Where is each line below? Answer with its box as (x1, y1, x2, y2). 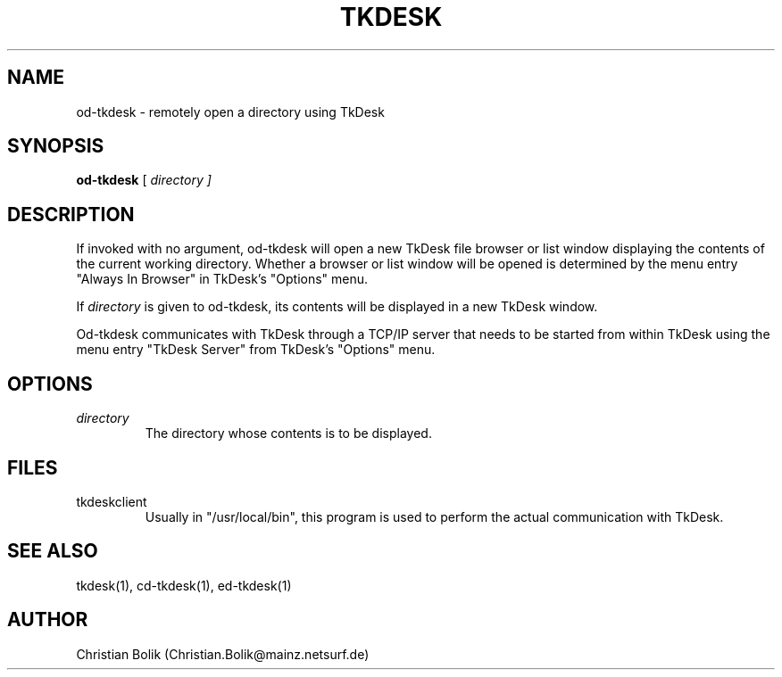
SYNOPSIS (7, 135, 104, 158)
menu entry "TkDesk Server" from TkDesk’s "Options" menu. (76, 342, 436, 358)
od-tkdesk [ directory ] (76, 172, 212, 188)
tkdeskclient (76, 493, 147, 509)
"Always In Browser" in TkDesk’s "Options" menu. (76, 271, 369, 287)
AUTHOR (7, 608, 88, 632)
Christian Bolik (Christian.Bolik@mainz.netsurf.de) (76, 646, 370, 662)
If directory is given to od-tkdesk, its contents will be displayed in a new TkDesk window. (76, 299, 598, 315)
